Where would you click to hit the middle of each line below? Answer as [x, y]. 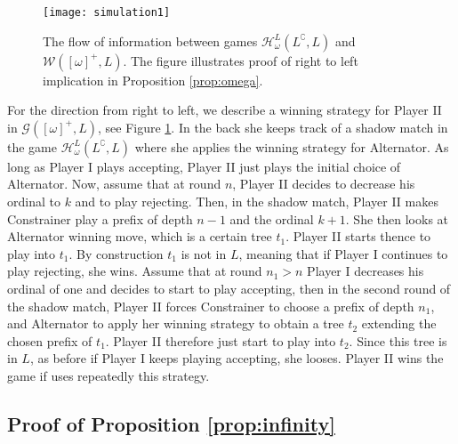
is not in [204, 253]
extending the [399, 323]
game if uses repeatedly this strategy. [108, 375]
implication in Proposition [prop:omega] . [153, 80]
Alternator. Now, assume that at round [114, 184]
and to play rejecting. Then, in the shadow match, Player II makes [257, 202]
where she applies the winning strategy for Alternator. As [292, 146]
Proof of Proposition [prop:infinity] [171, 423]
